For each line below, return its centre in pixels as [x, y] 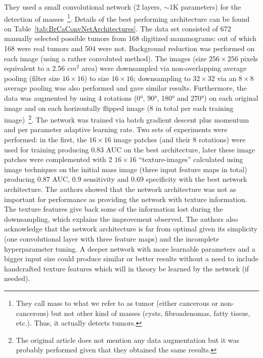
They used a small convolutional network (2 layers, [83, 7]
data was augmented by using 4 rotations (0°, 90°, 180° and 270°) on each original [131, 98]
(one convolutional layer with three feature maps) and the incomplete [112, 238]
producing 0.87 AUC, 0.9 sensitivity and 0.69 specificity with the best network [126, 179]
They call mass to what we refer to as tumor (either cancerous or [117, 303]
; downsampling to [162, 78]
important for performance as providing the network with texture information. [126, 199]
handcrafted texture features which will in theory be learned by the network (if [127, 268]
